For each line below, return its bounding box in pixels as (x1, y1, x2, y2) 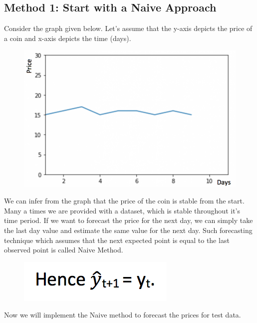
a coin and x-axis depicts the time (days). (4, 32, 131, 43)
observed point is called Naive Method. (4, 244, 123, 255)
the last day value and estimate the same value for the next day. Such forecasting (4, 225, 253, 235)
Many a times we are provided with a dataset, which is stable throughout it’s (4, 205, 240, 215)
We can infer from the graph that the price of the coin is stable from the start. (4, 195, 245, 206)
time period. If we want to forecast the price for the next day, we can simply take (4, 215, 253, 225)
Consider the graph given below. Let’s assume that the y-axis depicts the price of (4, 23, 253, 33)
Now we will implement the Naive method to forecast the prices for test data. (4, 309, 241, 320)
